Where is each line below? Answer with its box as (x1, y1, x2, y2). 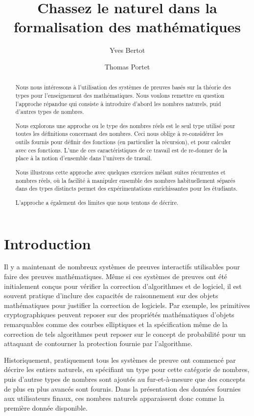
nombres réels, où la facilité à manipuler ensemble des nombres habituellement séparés (15, 176, 235, 184)
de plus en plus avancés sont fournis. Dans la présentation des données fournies (4, 383, 241, 394)
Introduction (4, 233, 91, 253)
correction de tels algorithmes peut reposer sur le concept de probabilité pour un (4, 328, 246, 339)
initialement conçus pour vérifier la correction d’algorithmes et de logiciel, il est (4, 281, 242, 291)
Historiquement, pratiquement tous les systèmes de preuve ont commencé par (4, 354, 236, 365)
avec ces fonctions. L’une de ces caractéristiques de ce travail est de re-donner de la (15, 146, 228, 154)
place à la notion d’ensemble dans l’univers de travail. (15, 154, 152, 162)
